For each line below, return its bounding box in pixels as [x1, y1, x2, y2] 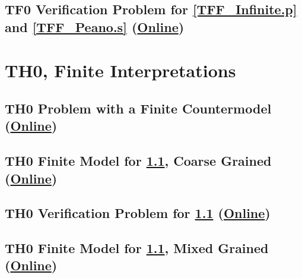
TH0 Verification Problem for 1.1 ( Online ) [5, 204, 271, 222]
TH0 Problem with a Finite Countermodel [5, 99, 272, 117]
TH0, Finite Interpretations [5, 58, 236, 83]
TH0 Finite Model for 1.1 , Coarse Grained [5, 151, 272, 170]
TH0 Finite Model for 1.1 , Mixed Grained [5, 239, 269, 257]
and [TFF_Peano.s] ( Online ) [5, 17, 185, 36]
